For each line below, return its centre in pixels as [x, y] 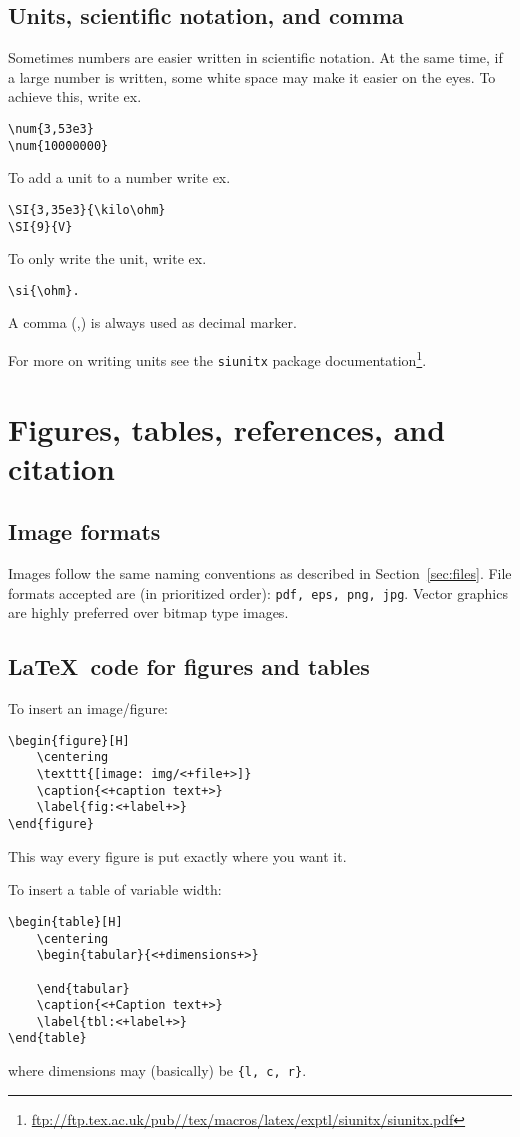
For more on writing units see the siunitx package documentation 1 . [217, 358]
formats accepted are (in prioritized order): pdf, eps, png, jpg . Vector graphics [258, 592]
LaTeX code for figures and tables [189, 666]
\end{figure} [51, 824]
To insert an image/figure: [88, 708]
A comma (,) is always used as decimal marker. [152, 322]
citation [61, 467]
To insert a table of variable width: [115, 889]
